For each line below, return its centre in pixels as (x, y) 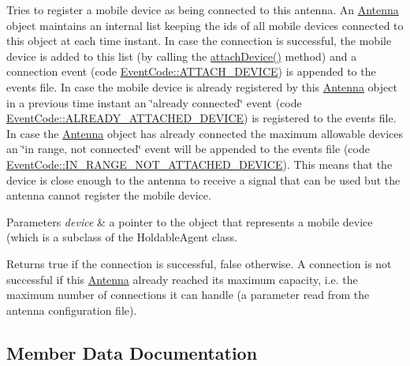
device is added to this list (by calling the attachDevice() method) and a (182, 56)
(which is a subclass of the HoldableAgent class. (122, 237)
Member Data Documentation (132, 352)
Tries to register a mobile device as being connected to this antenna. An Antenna (203, 9)
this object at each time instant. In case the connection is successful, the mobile (199, 41)
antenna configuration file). (72, 310)
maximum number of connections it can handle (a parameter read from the (188, 295)
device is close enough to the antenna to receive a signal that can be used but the (203, 179)
